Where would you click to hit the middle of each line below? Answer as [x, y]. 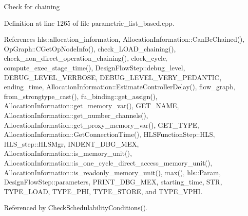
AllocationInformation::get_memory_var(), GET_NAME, [92, 106]
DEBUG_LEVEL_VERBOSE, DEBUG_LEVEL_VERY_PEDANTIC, [113, 77]
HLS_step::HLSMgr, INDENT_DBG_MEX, [71, 143]
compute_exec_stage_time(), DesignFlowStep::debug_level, [95, 67]
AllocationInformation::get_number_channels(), [76, 115]
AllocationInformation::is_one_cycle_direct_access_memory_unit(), [108, 162]
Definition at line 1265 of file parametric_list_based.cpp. [89, 23]
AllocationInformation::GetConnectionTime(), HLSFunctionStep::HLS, [110, 134]
